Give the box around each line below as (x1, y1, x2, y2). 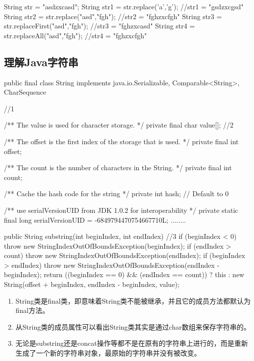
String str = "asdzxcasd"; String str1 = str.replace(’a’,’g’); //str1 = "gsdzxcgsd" (4, 1, 244, 11)
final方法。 (15, 305, 50, 315)
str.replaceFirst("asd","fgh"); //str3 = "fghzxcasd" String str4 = (4, 21, 195, 31)
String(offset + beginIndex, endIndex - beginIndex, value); (4, 279, 179, 289)
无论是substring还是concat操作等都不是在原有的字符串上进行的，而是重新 (15, 338, 248, 348)
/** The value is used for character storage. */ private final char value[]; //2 (4, 120, 233, 130)
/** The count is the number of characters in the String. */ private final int (4, 162, 232, 173)
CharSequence (4, 87, 46, 97)
